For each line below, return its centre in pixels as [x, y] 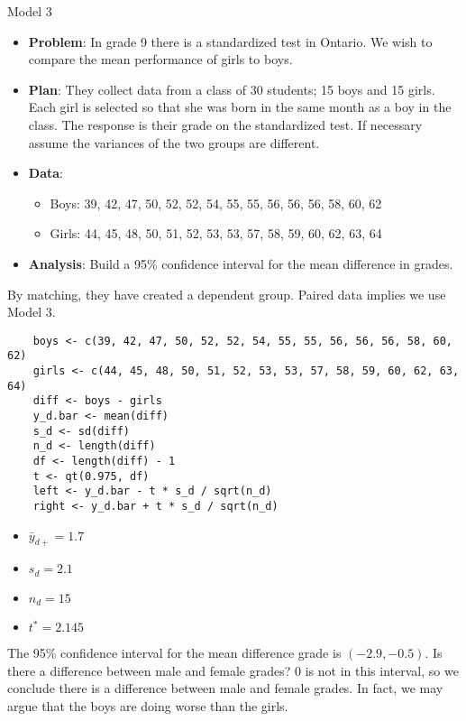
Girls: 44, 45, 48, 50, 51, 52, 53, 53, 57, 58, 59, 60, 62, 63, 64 [216, 233]
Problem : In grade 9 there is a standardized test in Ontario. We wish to [230, 41]
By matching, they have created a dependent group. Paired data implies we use [227, 294]
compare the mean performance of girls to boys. [160, 59]
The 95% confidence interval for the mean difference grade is [174, 653]
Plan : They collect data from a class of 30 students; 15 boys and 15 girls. [232, 89]
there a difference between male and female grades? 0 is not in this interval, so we [233, 670]
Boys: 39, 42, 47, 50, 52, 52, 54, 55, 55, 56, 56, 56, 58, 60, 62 [216, 203]
